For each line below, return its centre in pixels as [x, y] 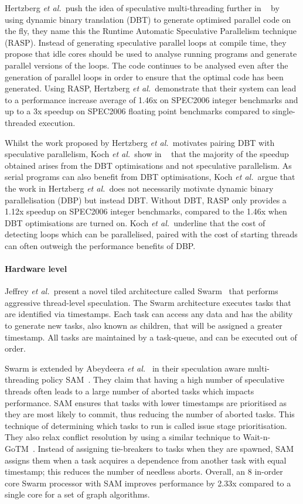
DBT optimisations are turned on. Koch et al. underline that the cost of [135, 222]
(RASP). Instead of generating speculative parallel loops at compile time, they [146, 42]
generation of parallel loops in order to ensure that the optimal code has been [144, 76]
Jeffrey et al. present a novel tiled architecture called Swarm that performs [142, 291]
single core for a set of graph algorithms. [77, 494]
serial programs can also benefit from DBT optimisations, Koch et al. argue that [150, 177]
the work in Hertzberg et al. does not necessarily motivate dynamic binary [139, 188]
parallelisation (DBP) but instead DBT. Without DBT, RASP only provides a [146, 200]
